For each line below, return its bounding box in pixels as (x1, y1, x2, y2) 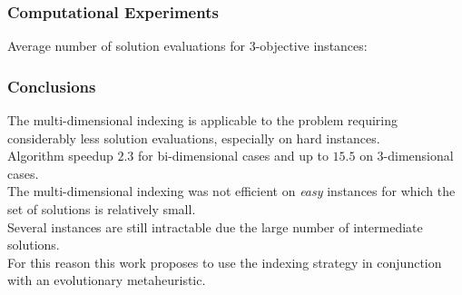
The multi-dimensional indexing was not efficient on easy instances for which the (7, 182, 456, 201)
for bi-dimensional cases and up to (138, 146, 329, 165)
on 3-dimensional (359, 146, 454, 165)
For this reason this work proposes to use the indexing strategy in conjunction (7, 252, 442, 271)
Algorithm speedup (7, 146, 113, 165)
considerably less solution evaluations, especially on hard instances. (7, 128, 380, 147)
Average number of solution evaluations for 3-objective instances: (7, 36, 368, 55)
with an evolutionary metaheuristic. (7, 270, 206, 290)
